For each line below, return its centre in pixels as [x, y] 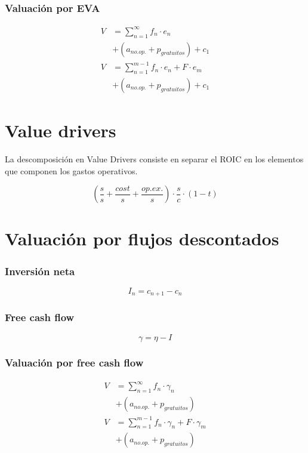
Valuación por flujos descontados [142, 238]
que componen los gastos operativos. [71, 170]
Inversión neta [40, 271]
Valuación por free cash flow [74, 363]
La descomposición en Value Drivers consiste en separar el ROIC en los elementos [154, 159]
